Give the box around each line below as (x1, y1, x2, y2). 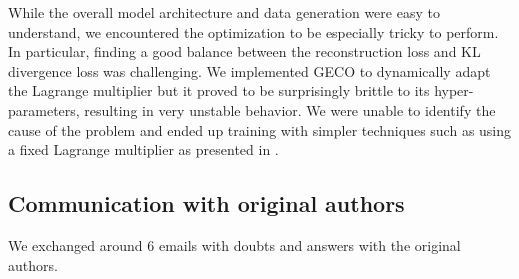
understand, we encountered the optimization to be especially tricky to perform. (8, 21, 499, 42)
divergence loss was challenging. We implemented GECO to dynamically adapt (8, 60, 491, 81)
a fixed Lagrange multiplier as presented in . (8, 139, 279, 160)
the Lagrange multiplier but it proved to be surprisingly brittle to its (8, 80, 430, 101)
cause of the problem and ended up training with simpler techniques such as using (8, 119, 512, 140)
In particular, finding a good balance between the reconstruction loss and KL (8, 41, 481, 62)
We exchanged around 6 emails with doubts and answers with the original (8, 234, 461, 255)
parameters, (8, 99, 80, 120)
